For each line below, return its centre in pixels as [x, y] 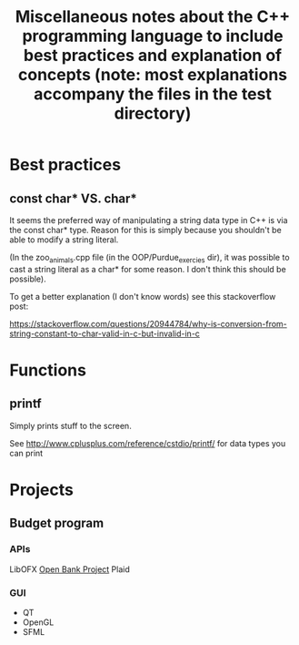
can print [26, 453]
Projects [42, 490]
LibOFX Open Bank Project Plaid [70, 569]
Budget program [57, 523]
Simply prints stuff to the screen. [70, 425]
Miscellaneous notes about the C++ [153, 17]
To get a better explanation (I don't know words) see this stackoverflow [143, 296]
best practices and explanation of [153, 56]
